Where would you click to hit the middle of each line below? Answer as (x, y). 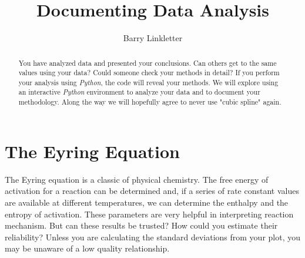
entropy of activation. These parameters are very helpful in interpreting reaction (149, 214)
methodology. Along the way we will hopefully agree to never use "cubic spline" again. (150, 102)
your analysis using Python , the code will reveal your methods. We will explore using (148, 82)
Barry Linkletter (153, 38)
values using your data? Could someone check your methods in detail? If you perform (149, 73)
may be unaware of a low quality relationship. (87, 248)
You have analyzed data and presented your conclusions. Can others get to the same (148, 63)
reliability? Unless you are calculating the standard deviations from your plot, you (152, 237)
